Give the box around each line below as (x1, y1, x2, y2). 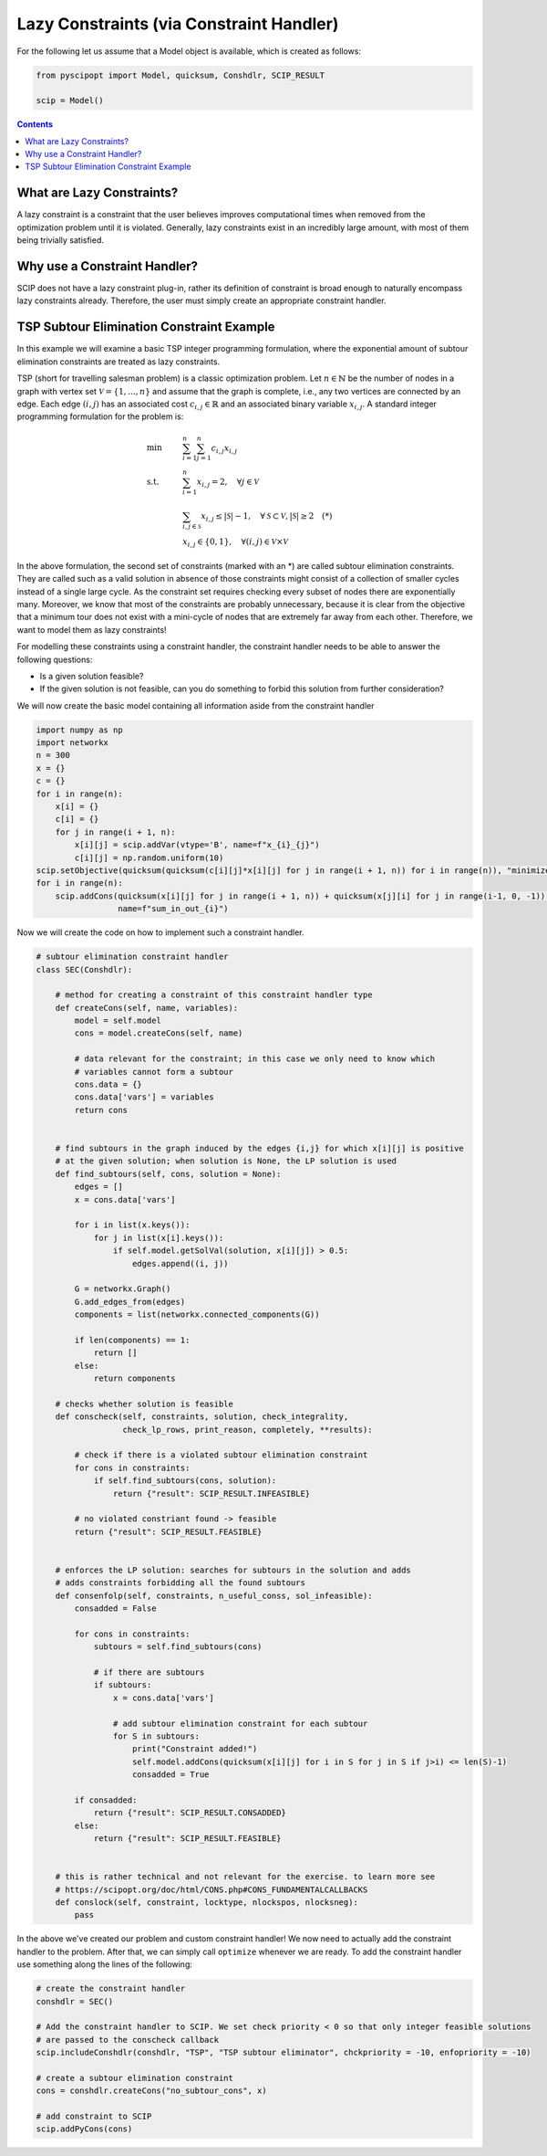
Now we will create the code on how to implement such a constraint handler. (16, 927, 304, 938)
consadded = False (74, 1604, 157, 1614)
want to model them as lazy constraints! (16, 624, 168, 635)
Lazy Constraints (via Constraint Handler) (16, 14, 339, 34)
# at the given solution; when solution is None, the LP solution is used (55, 1156, 397, 1166)
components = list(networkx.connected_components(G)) (74, 1309, 320, 1320)
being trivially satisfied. (16, 235, 105, 246)
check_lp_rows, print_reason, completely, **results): (122, 1425, 373, 1435)
